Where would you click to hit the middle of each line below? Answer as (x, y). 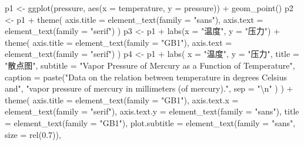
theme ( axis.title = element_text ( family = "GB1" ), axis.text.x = (122, 100)
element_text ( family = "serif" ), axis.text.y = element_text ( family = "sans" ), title (152, 111)
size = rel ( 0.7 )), (33, 134)
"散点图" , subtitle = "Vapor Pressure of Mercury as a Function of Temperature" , (150, 65)
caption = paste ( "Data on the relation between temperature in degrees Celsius (146, 77)
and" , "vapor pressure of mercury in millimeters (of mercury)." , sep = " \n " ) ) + (149, 88)
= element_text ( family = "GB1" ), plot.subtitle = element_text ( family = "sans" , (150, 122)
